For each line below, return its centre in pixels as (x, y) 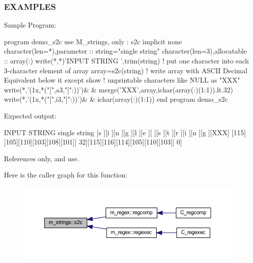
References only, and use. (42, 158)
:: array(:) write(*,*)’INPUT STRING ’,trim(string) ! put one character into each (126, 60)
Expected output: (30, 115)
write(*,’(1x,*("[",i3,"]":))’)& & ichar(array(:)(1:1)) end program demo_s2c (116, 99)
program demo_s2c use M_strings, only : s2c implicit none (93, 41)
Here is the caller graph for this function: (66, 175)
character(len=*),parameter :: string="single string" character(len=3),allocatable (126, 51)
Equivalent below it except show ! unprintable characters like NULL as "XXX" (122, 80)
